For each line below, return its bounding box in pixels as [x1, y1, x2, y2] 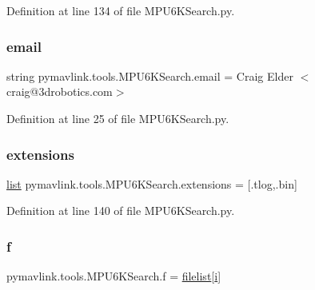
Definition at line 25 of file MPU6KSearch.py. [6, 110, 229, 126]
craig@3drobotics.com [6, 83, 113, 100]
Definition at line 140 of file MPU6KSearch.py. [6, 202, 235, 219]
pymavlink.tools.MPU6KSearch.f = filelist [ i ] [6, 268, 221, 284]
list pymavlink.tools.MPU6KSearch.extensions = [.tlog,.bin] [6, 175, 297, 192]
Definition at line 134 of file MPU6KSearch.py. [6, 2, 235, 18]
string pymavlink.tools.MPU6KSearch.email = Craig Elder [6, 67, 293, 84]
